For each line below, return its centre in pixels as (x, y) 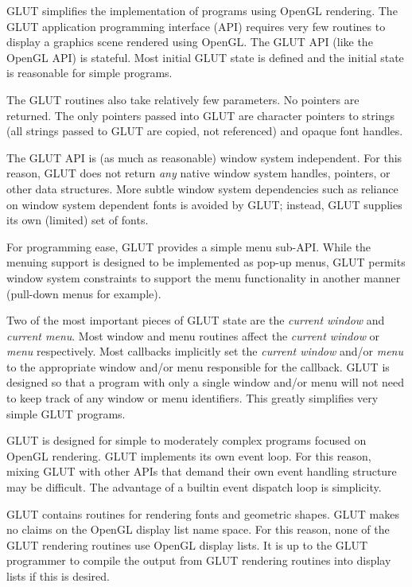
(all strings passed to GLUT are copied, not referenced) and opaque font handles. (205, 131)
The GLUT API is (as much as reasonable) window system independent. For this (204, 157)
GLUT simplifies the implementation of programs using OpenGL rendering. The (202, 10)
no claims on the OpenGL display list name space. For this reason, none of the (198, 529)
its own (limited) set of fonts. (78, 220)
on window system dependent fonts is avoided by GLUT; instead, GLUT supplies (204, 204)
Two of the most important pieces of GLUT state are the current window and (196, 320)
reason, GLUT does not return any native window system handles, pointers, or (198, 173)
